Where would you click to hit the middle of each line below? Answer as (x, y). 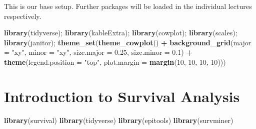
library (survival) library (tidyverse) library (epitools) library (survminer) (119, 120)
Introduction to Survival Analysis (122, 96)
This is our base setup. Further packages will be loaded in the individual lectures (128, 6)
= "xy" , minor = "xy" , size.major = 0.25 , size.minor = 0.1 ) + (98, 52)
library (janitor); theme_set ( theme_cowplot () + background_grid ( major (128, 42)
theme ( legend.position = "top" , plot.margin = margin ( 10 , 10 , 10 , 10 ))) (115, 62)
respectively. (23, 16)
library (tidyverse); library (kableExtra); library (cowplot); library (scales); (121, 33)
